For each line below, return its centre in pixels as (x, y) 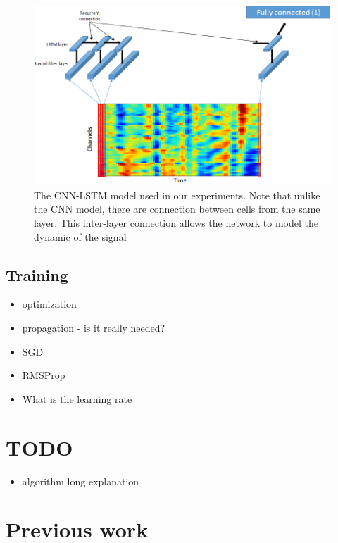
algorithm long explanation (81, 481)
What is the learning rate (77, 398)
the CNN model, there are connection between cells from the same (177, 209)
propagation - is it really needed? (94, 328)
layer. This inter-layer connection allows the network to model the (176, 223)
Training (37, 274)
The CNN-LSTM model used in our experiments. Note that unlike (177, 195)
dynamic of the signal (80, 236)
